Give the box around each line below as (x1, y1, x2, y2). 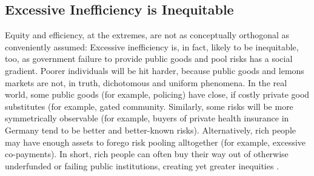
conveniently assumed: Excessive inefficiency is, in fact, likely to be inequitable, (5, 40, 299, 53)
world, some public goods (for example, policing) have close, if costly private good (5, 88, 310, 101)
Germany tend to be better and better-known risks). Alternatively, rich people (5, 123, 296, 136)
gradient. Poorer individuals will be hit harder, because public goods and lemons (5, 64, 304, 76)
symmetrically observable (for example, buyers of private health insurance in (5, 112, 289, 124)
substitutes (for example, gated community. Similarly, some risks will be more (5, 100, 293, 112)
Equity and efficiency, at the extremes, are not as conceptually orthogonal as (5, 29, 290, 41)
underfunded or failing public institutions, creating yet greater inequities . (5, 159, 279, 172)
